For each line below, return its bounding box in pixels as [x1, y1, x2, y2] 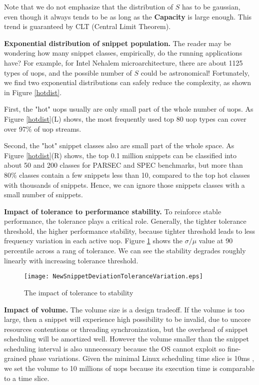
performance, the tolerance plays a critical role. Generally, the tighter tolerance [4, 216, 246, 226]
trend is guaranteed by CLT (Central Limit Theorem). [4, 21, 171, 32]
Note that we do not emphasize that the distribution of [4, 2, 173, 12]
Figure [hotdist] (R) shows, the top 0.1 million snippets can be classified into [4, 150, 236, 160]
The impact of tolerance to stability [24, 287, 133, 297]
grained [4, 353, 27, 363]
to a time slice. [4, 372, 49, 383]
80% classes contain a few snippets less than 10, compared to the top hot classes [4, 169, 250, 180]
